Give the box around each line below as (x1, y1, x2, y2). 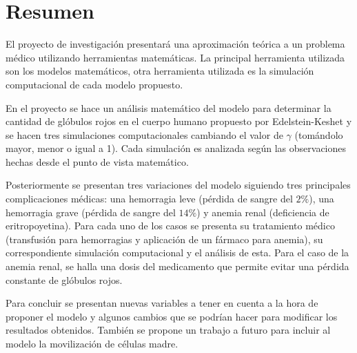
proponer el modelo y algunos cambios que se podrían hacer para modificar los (6, 309, 338, 323)
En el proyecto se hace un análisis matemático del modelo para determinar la (6, 100, 331, 115)
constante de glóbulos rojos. (6, 272, 123, 287)
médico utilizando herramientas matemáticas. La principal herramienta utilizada (6, 50, 345, 64)
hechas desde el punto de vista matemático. (6, 154, 189, 169)
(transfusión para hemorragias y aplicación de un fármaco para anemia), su (6, 231, 323, 246)
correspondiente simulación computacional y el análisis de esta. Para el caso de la (6, 245, 349, 260)
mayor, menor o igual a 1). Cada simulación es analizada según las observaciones (6, 141, 347, 155)
